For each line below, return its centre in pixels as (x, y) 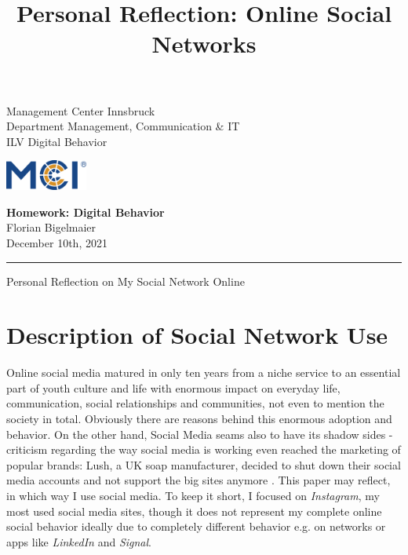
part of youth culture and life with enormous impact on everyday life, (173, 387)
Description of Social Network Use (197, 335)
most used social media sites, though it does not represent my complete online (194, 511)
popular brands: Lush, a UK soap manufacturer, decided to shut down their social (204, 464)
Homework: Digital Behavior (86, 212)
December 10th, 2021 (57, 242)
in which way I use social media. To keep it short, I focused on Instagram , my (193, 495)
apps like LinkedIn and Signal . (79, 541)
